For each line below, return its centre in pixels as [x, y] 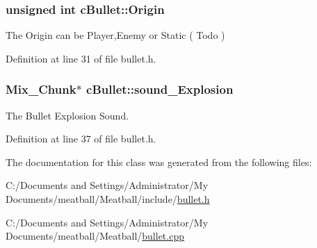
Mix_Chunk [41, 89]
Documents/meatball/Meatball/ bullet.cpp [95, 236]
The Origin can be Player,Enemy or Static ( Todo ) [115, 35]
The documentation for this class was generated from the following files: [159, 162]
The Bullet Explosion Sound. [67, 115]
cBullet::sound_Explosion [160, 89]
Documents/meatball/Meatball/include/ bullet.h [108, 199]
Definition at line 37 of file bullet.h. [81, 139]
